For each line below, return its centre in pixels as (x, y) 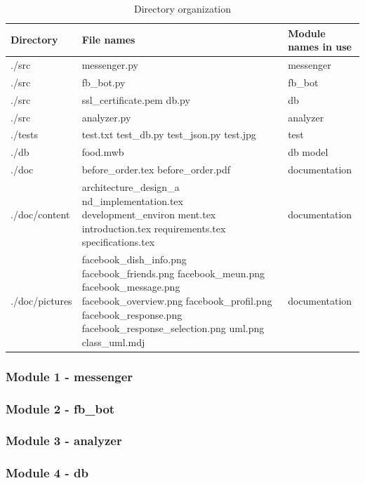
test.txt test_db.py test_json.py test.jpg (169, 134)
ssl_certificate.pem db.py (136, 99)
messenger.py (110, 65)
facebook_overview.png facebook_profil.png (177, 300)
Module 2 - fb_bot (60, 408)
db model (308, 152)
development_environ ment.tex (149, 214)
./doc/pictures (41, 300)
